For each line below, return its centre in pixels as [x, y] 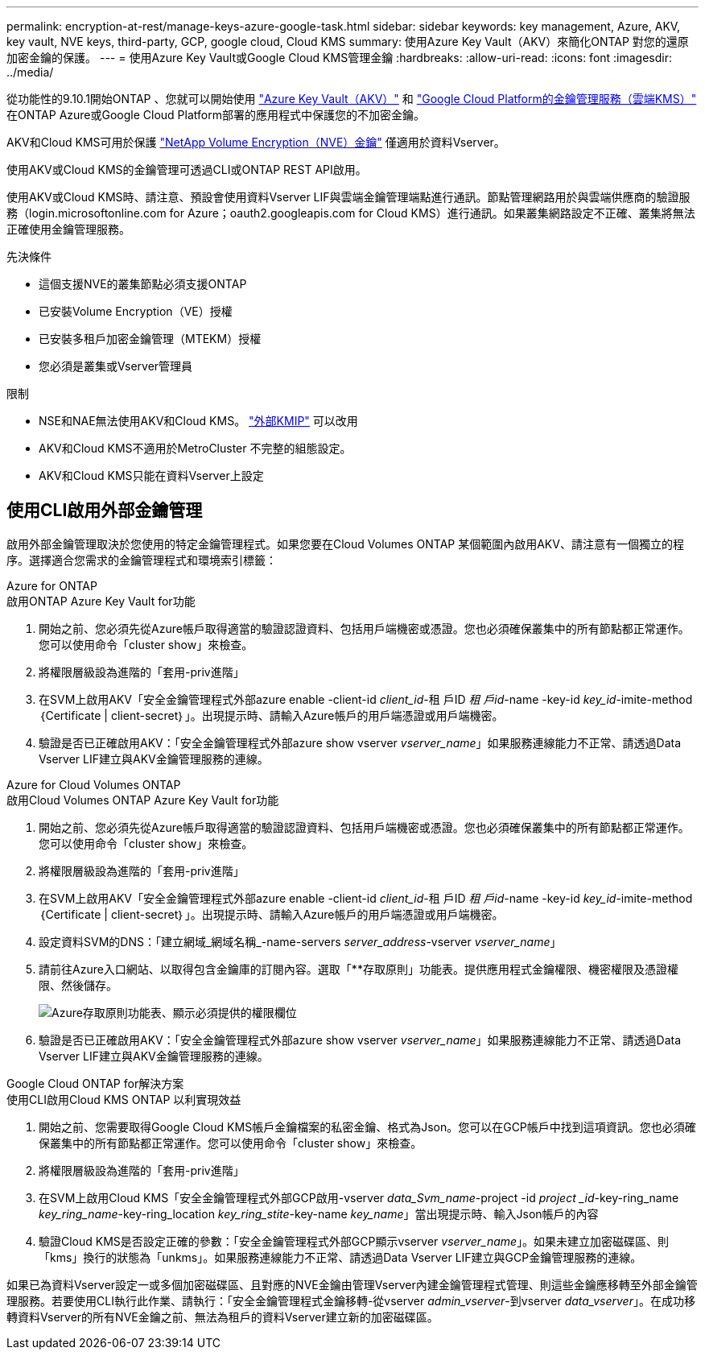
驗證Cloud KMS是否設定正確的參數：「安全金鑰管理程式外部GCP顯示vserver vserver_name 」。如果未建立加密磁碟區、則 [354, 1241]
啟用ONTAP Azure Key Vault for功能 [101, 601]
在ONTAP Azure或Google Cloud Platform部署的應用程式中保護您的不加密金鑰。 [216, 115]
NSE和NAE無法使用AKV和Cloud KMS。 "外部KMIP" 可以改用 [198, 421]
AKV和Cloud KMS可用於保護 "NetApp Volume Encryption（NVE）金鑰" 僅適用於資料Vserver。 [256, 142]
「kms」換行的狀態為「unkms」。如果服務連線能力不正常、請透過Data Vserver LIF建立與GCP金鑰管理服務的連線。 [340, 1257]
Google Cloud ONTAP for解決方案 [95, 1083]
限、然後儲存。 [78, 985]
